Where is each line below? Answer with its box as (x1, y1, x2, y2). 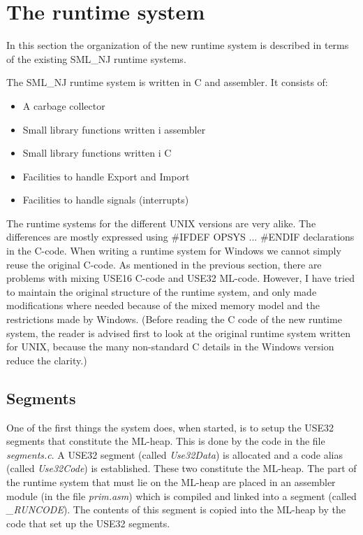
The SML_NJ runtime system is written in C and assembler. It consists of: (6, 75, 328, 90)
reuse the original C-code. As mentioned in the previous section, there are (6, 257, 322, 271)
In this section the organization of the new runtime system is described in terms (6, 38, 349, 52)
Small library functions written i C (22, 145, 172, 160)
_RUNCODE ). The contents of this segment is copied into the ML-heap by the (6, 502, 346, 517)
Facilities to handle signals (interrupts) (22, 192, 189, 207)
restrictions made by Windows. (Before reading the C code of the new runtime (6, 312, 342, 327)
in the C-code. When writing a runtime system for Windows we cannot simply (6, 243, 341, 258)
